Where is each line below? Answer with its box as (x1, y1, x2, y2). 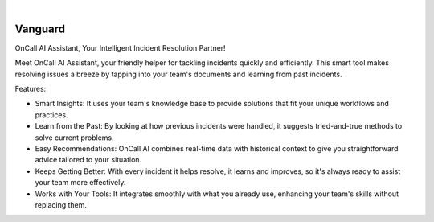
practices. (35, 109, 68, 120)
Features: (14, 84, 47, 94)
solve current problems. (35, 133, 114, 142)
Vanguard (14, 22, 66, 35)
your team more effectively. (35, 178, 126, 187)
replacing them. (35, 199, 88, 209)
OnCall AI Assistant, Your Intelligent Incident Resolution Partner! (14, 43, 226, 52)
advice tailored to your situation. (35, 155, 142, 165)
